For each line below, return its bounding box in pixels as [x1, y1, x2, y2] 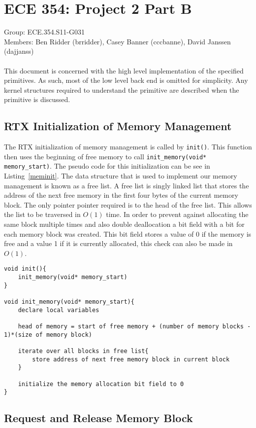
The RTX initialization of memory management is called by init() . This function [4, 142, 252, 152]
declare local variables [18, 306, 99, 314]
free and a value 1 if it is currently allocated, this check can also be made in [4, 238, 233, 249]
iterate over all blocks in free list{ [18, 347, 149, 355]
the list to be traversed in [4, 209, 81, 219]
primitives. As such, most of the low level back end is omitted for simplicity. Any [4, 75, 248, 85]
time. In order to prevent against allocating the [106, 209, 249, 219]
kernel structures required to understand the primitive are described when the [4, 84, 239, 95]
